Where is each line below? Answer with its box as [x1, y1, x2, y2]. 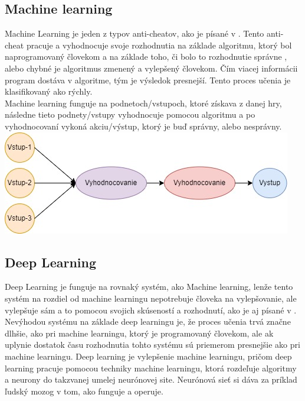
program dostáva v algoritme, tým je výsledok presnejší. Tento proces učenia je [5, 73, 291, 86]
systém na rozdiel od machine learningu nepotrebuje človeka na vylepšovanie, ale [5, 292, 297, 304]
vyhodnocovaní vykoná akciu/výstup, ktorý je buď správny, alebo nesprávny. [5, 119, 282, 132]
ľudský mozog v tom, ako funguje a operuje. [5, 384, 163, 397]
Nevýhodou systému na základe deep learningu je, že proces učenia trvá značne [5, 315, 291, 328]
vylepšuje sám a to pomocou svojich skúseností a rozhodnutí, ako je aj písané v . [5, 303, 297, 316]
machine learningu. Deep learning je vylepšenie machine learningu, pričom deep [5, 350, 292, 362]
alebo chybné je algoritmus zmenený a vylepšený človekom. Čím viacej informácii [5, 62, 298, 74]
